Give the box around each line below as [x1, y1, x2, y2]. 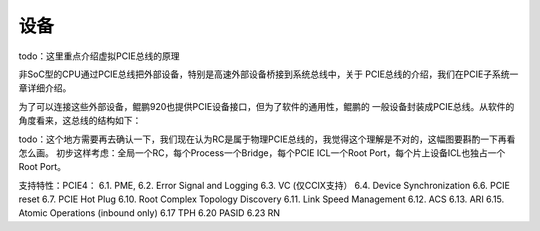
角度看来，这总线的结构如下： [18, 115, 142, 127]
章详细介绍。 [18, 82, 72, 94]
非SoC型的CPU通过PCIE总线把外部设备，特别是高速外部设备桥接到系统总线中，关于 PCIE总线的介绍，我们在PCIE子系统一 [18, 68, 519, 80]
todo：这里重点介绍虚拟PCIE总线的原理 [18, 50, 180, 62]
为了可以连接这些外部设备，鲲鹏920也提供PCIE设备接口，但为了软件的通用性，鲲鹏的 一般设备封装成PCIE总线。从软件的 [18, 100, 515, 112]
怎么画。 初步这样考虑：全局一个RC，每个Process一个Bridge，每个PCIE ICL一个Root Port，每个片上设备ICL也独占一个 [18, 146, 506, 159]
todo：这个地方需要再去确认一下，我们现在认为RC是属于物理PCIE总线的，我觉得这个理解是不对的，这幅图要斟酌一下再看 [18, 133, 516, 145]
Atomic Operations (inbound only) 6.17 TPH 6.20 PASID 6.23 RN [18, 207, 280, 219]
